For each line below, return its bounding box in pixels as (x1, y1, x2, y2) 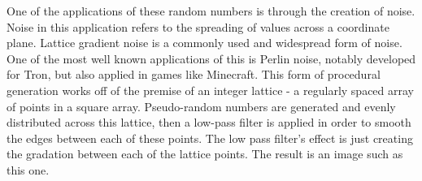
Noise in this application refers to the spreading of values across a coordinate (7, 18, 389, 35)
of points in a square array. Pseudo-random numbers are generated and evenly (7, 97, 396, 114)
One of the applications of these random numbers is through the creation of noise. (7, 2, 415, 19)
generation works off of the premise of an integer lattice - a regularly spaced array (7, 81, 415, 98)
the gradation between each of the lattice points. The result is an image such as (7, 145, 403, 162)
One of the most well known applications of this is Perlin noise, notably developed (7, 50, 416, 67)
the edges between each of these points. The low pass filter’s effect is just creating (7, 129, 413, 146)
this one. (7, 161, 50, 178)
